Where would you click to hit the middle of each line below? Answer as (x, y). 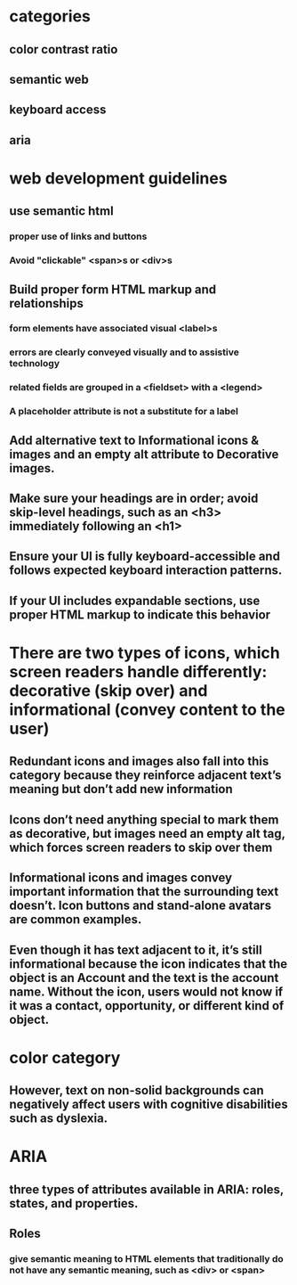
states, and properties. (74, 1203)
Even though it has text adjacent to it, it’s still (136, 949)
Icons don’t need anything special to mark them (144, 819)
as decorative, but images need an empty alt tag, (148, 834)
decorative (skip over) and (108, 691)
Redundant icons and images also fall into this (139, 761)
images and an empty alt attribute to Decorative (144, 454)
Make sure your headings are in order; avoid (134, 499)
